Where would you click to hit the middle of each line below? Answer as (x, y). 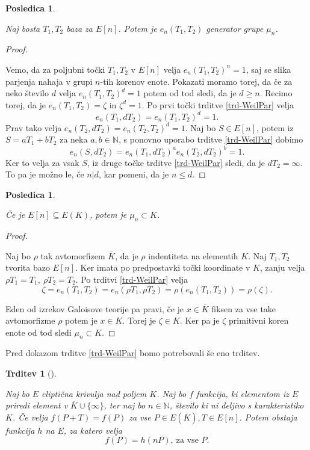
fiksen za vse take (244, 308)
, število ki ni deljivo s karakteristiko (237, 405)
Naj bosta (23, 28)
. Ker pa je (200, 320)
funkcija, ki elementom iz (243, 393)
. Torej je (139, 320)
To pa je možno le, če (45, 174)
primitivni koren (259, 320)
